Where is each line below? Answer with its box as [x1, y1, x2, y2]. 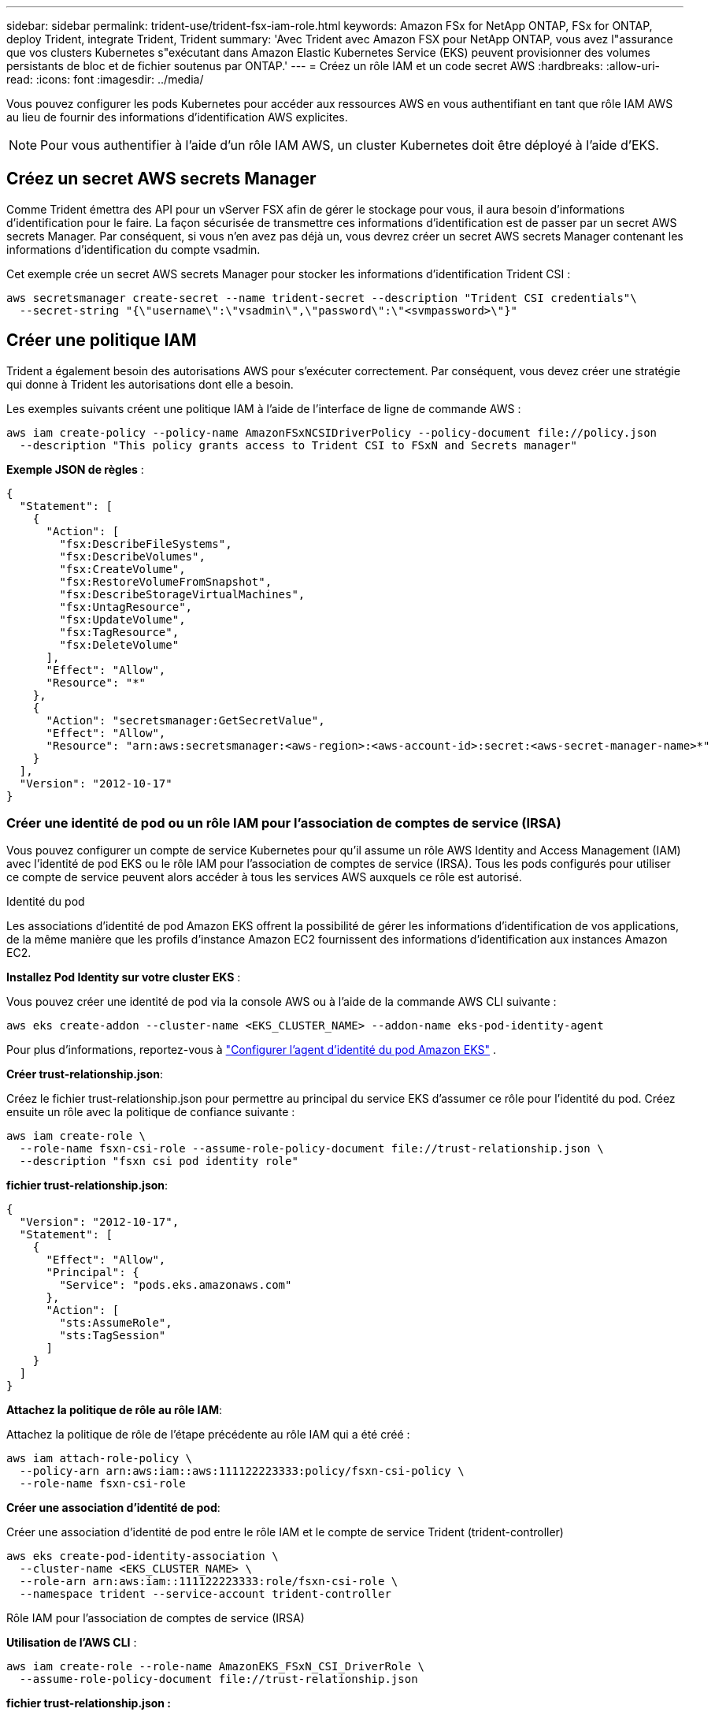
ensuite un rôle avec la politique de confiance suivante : [6, 1105, 295, 1119]
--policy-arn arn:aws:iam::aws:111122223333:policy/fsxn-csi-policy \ [19, 1465, 465, 1478]
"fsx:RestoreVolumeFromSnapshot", [59, 575, 272, 588]
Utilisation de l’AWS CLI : [6, 1636, 137, 1650]
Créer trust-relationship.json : [6, 1067, 163, 1081]
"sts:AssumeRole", [59, 1316, 172, 1330]
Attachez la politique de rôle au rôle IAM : [6, 1403, 222, 1417]
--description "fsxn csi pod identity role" [19, 1155, 298, 1168]
